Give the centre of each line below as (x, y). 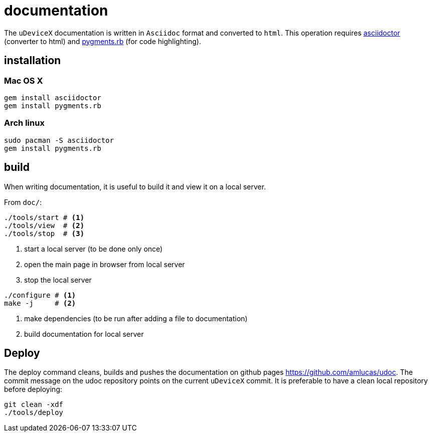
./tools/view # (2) (44, 225)
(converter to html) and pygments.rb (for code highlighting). (103, 41)
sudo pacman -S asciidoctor (59, 140)
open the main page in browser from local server (104, 264)
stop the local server (58, 280)
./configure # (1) (40, 295)
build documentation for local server (84, 334)
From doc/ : (23, 202)
